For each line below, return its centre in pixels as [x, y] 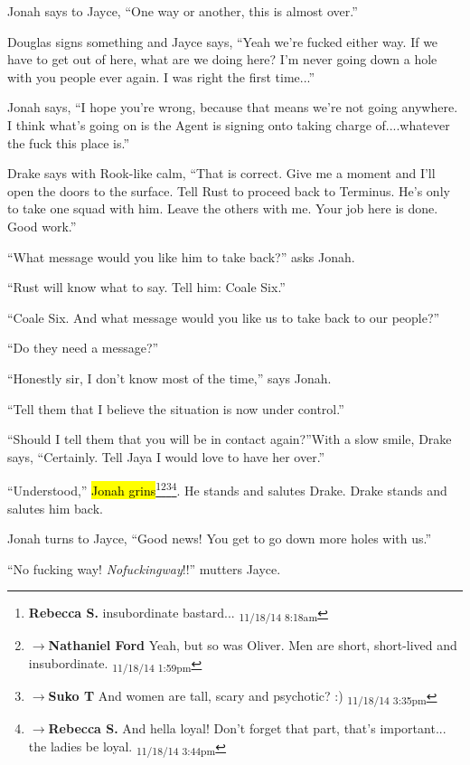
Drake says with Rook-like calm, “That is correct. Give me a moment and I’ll [221, 173]
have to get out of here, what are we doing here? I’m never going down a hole [222, 59]
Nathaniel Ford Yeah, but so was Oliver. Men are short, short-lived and [253, 645]
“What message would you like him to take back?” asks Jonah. [181, 256]
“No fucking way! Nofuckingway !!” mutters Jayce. [144, 568]
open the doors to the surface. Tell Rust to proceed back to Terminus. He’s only [229, 190]
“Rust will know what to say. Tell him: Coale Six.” [146, 287]
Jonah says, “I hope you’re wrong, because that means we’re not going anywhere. [233, 107]
